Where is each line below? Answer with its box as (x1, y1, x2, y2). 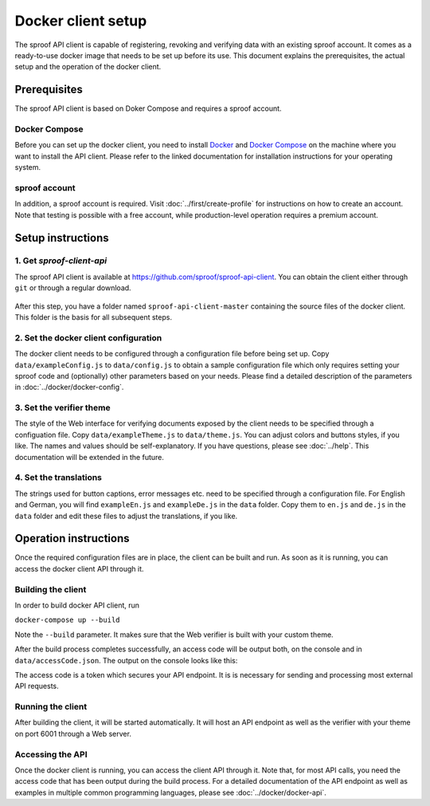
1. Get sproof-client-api (14, 255, 107, 266)
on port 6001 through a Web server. (14, 729, 131, 738)
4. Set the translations (14, 472, 103, 483)
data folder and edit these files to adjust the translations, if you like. (14, 511, 238, 521)
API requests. (14, 682, 59, 691)
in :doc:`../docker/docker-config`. (14, 383, 124, 392)
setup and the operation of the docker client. (14, 62, 162, 72)
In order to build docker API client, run (14, 600, 139, 610)
